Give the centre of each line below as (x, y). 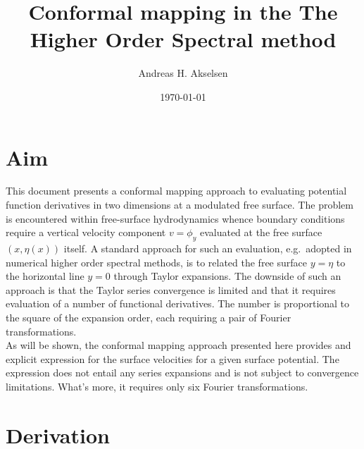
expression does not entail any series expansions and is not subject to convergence (182, 373)
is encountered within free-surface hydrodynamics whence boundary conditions (175, 218)
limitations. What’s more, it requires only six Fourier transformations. (157, 386)
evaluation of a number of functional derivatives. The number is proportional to (178, 303)
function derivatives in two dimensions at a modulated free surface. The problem (180, 205)
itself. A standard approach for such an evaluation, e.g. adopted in (208, 248)
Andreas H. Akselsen (183, 73)
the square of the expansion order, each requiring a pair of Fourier (149, 317)
